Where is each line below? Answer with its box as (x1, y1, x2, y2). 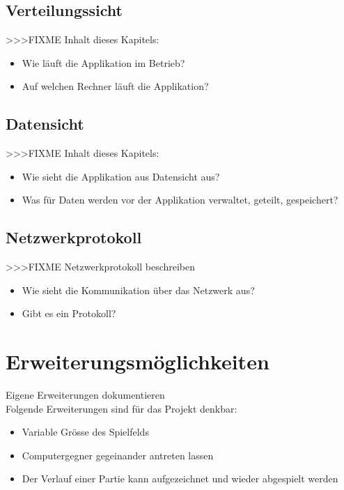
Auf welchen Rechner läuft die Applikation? (22, 79, 209, 93)
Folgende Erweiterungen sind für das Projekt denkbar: (6, 401, 237, 415)
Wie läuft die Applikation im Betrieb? (22, 55, 185, 70)
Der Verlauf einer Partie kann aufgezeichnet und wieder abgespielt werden (22, 471, 338, 486)
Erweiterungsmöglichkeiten (6, 347, 269, 376)
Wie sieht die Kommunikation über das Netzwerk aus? (22, 282, 255, 297)
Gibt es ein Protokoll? (22, 306, 116, 321)
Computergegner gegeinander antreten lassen (22, 447, 214, 462)
